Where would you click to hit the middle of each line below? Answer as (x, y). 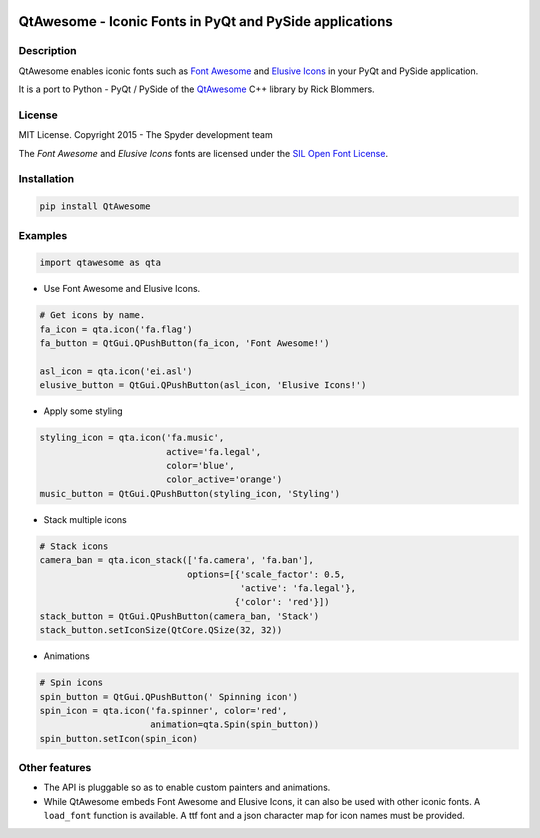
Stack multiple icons (85, 519)
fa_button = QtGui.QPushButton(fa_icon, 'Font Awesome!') (184, 343)
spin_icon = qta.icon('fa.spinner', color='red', (163, 710)
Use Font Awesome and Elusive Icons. (122, 289)
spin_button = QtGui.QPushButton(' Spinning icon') (169, 696)
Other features (55, 768)
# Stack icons (74, 546)
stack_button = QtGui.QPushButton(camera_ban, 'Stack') (179, 616)
